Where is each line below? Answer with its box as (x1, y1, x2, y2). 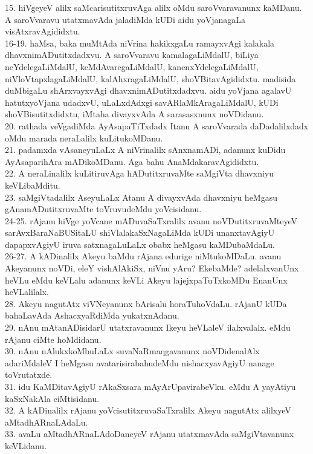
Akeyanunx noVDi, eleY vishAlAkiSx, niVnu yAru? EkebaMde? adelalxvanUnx (5, 262, 299, 274)
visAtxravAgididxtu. (5, 25, 80, 37)
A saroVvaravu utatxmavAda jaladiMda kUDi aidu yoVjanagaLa (5, 13, 246, 25)
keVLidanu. (5, 439, 47, 452)
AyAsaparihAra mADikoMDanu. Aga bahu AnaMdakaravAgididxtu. (5, 155, 259, 167)
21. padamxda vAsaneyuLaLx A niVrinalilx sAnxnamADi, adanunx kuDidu (5, 143, 286, 156)
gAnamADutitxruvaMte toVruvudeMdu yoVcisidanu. (5, 203, 202, 215)
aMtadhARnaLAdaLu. (5, 415, 88, 428)
